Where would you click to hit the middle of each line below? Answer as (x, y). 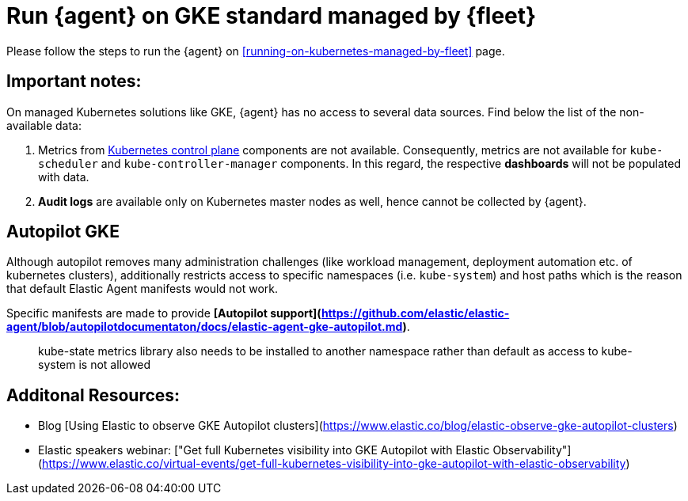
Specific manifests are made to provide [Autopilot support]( (164, 313)
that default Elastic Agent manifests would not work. (142, 289)
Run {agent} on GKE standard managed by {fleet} (272, 16)
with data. (64, 176)
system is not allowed (95, 365)
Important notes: (74, 82)
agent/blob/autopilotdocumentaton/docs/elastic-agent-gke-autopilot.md (205, 327)
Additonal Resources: (93, 395)
